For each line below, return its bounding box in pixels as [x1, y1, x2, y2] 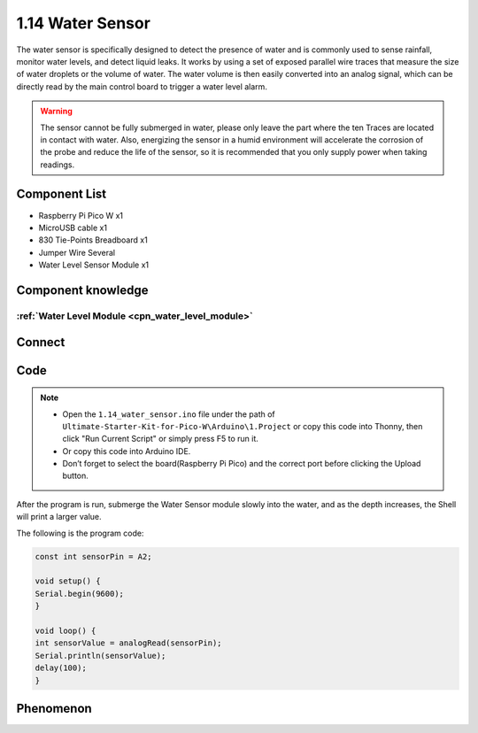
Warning [40, 106, 73, 117]
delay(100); [35, 663, 88, 673]
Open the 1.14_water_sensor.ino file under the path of [62, 408, 276, 420]
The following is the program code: [16, 528, 144, 538]
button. [62, 470, 89, 482]
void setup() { [35, 576, 101, 586]
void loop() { [35, 625, 96, 636]
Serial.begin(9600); [35, 589, 124, 598]
